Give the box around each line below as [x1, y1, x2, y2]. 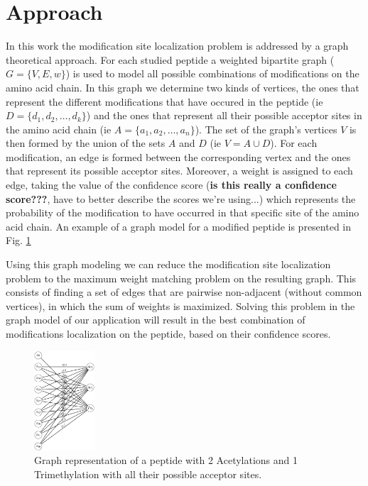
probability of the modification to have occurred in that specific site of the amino [6, 205, 359, 220]
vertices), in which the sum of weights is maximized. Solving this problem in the [6, 298, 355, 313]
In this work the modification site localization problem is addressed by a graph [6, 38, 349, 53]
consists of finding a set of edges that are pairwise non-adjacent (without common [6, 285, 362, 299]
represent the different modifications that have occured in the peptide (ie [6, 94, 323, 109]
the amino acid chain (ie [6, 121, 112, 136]
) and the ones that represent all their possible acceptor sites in [86, 108, 362, 123]
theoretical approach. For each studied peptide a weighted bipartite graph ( [6, 52, 335, 67]
